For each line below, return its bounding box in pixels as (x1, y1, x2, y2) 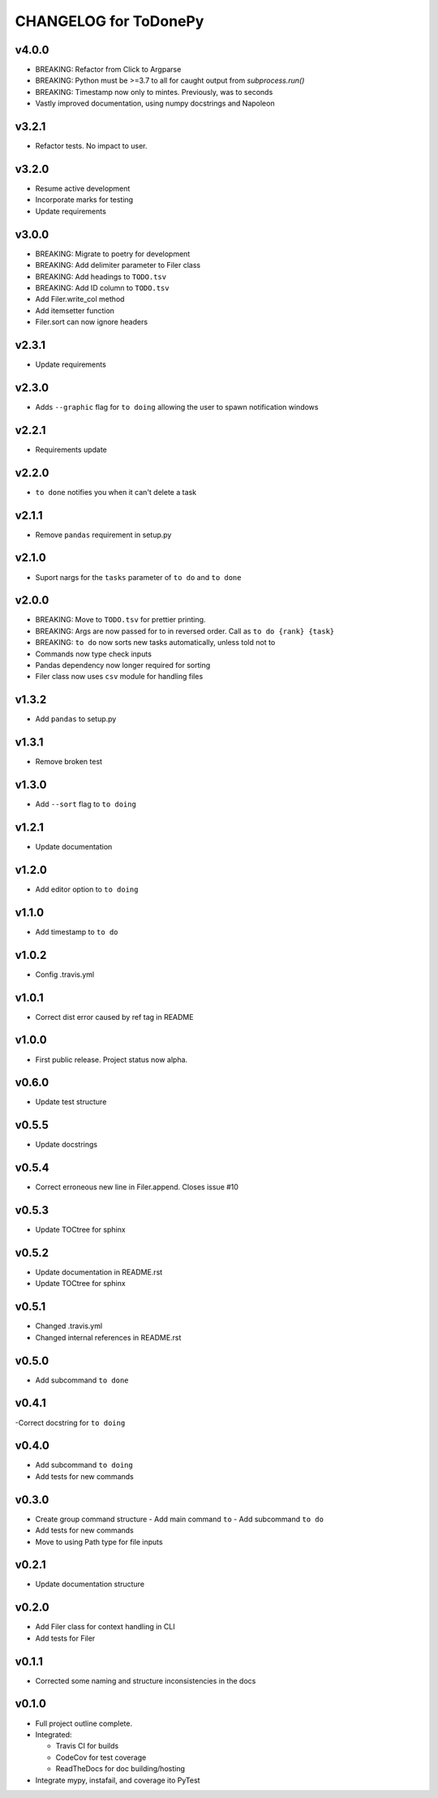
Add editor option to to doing (35, 884, 139, 894)
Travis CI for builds (55, 1741, 119, 1751)
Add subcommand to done (35, 1375, 129, 1385)
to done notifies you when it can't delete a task (35, 487, 197, 497)
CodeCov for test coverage (55, 1753, 147, 1762)
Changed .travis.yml (35, 1321, 103, 1331)
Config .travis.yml (35, 970, 95, 979)
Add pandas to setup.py (35, 714, 117, 724)
